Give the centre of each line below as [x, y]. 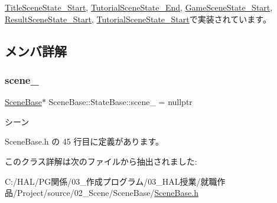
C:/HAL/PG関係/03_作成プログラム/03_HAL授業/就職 [111, 181]
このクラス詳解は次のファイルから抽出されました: [101, 161]
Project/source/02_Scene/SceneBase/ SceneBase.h [107, 193]
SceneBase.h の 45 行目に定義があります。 [84, 141]
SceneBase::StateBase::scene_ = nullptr [120, 102]
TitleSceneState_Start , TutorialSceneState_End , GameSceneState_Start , [139, 7]
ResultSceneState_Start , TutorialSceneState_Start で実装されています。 [138, 19]
